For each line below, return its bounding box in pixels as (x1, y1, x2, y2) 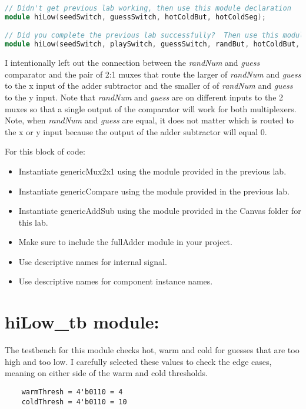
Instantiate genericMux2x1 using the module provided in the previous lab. (18, 165, 287, 177)
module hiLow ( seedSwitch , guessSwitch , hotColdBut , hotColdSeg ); (5, 12, 266, 21)
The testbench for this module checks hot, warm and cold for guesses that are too (5, 344, 300, 356)
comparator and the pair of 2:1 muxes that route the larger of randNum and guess (5, 68, 301, 80)
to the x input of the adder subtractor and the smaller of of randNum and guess (5, 79, 293, 92)
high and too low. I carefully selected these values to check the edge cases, (5, 355, 272, 367)
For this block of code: (5, 145, 85, 157)
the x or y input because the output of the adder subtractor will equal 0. (5, 125, 267, 138)
